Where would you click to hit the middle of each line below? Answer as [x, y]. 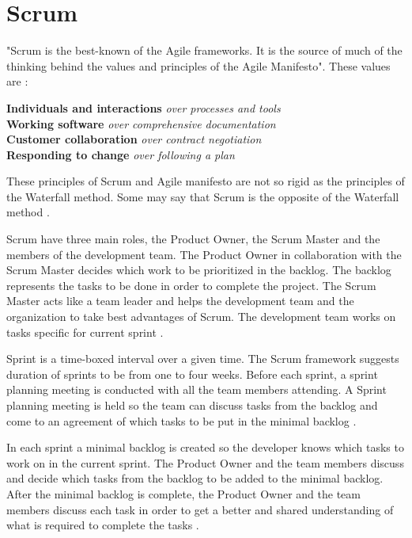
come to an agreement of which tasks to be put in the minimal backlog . [181, 420]
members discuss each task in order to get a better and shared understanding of [200, 509]
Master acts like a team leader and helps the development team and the [180, 301]
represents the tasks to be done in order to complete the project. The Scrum [191, 285]
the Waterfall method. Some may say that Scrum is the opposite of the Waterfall [203, 196]
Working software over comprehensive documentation [141, 123]
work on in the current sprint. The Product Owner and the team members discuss [205, 462]
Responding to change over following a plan [121, 154]
